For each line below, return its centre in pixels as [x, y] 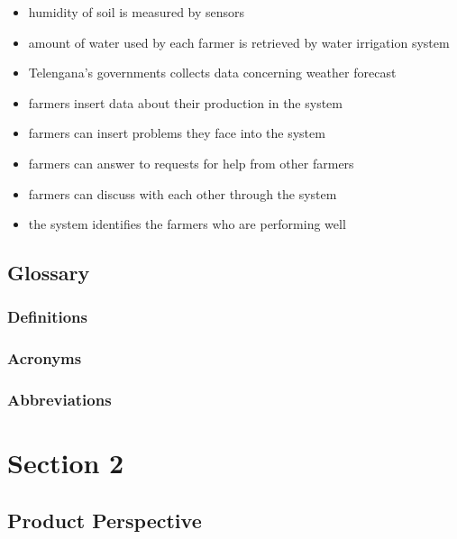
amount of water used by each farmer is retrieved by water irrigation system [239, 42]
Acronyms [45, 358]
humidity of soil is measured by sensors [137, 12]
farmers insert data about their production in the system [185, 102]
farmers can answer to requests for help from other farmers [191, 163]
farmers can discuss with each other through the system [183, 193]
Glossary [49, 273]
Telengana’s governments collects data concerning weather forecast [212, 73]
